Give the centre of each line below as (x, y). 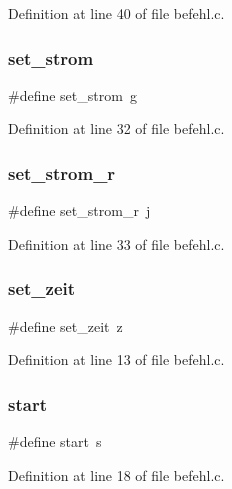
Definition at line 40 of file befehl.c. (116, 13)
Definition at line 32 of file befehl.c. (116, 128)
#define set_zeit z (65, 325)
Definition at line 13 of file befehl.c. (116, 359)
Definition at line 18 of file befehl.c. (116, 474)
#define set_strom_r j (79, 210)
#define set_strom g (72, 94)
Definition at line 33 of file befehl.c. (116, 243)
